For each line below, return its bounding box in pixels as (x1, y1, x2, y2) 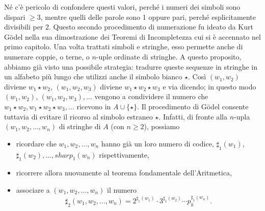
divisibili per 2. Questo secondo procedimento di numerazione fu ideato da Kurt (4, 21, 253, 32)
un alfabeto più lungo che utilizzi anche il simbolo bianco (4, 71, 182, 82)
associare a (16, 184, 50, 195)
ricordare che (16, 138, 57, 148)
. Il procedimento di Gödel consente (137, 101, 249, 111)
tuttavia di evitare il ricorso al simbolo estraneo (4, 111, 153, 122)
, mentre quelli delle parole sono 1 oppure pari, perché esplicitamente (40, 11, 256, 22)
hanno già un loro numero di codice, (101, 138, 214, 148)
